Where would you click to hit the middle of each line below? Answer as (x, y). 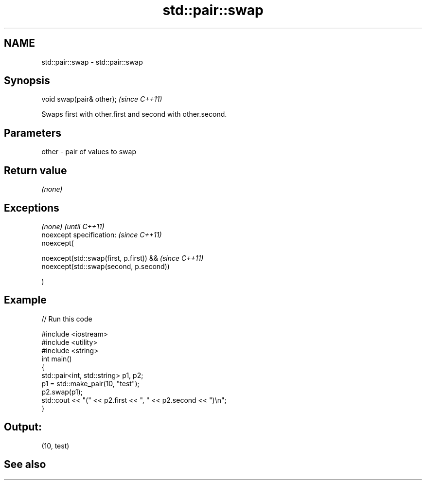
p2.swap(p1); (62, 392)
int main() (57, 359)
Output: (23, 427)
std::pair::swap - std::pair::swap (92, 62)
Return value (35, 170)
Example (25, 300)
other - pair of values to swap (89, 152)
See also (25, 465)
